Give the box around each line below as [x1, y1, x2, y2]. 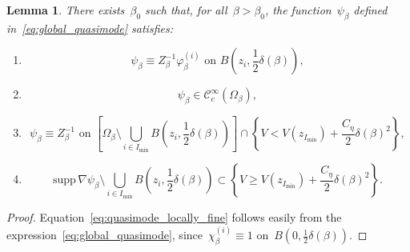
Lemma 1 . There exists [6, 2, 125, 18]
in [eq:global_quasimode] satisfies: [6, 19, 173, 36]
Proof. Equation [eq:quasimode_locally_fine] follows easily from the [6, 209, 342, 226]
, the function [265, 2, 332, 18]
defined [353, 2, 388, 18]
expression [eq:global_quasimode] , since [6, 226, 203, 243]
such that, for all [145, 2, 227, 18]
